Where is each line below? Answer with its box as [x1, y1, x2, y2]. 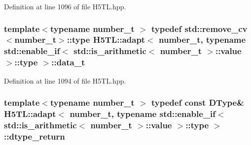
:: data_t [51, 56, 85, 68]
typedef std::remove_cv [151, 22, 248, 34]
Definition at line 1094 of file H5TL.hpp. [4, 75, 126, 86]
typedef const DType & [151, 96, 244, 109]
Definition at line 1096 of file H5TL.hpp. [4, 1, 126, 11]
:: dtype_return [4, 130, 65, 142]
